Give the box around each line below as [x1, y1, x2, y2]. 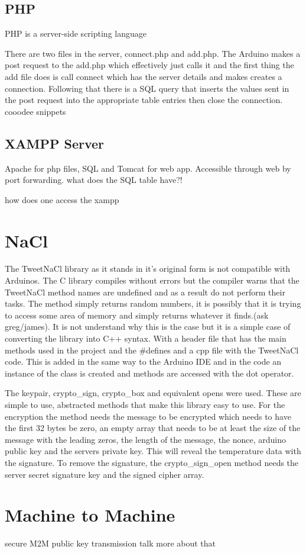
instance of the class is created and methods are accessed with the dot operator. [5, 366, 294, 379]
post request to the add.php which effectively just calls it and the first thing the [5, 59, 294, 71]
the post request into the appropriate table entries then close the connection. [5, 94, 283, 106]
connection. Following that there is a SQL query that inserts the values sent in [5, 82, 289, 94]
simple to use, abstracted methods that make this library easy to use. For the [5, 398, 285, 410]
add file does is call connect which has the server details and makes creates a [5, 70, 282, 82]
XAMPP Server [5, 134, 105, 152]
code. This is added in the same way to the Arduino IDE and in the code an [5, 355, 282, 368]
